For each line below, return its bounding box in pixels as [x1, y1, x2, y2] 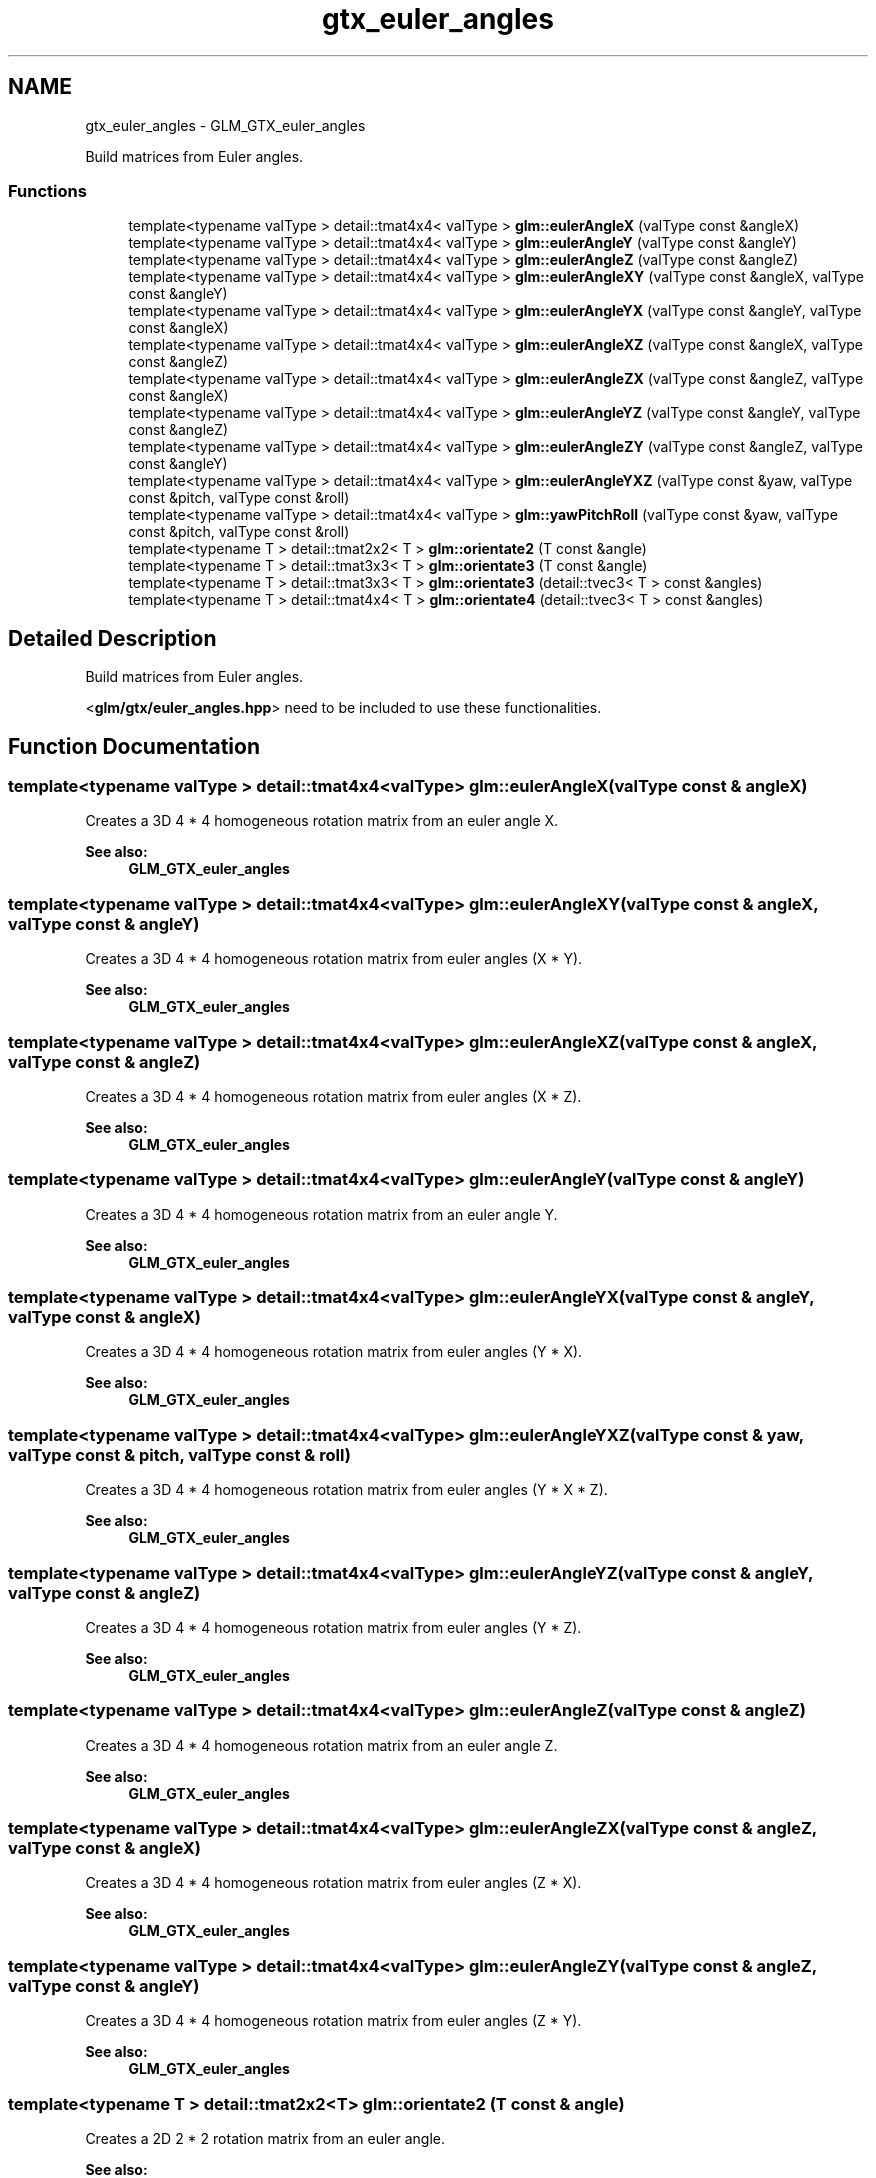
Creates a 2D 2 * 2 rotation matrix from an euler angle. [85, 2129, 446, 2147]
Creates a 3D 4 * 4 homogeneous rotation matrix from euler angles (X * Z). [85, 1087, 582, 1105]
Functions [8, 180, 87, 201]
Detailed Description [8, 625, 217, 651]
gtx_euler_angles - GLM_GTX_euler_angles [85, 116, 366, 134]
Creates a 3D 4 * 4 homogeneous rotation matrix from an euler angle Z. [85, 1736, 558, 1754]
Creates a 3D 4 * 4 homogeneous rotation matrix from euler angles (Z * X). [85, 1874, 582, 1892]
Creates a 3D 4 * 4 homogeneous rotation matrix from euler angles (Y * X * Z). [85, 1481, 608, 1499]
